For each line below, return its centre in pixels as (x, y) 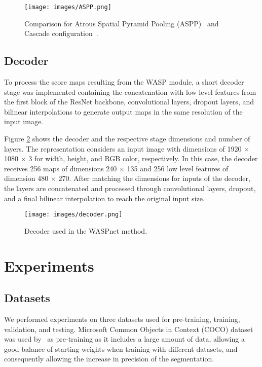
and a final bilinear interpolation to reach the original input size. (104, 198)
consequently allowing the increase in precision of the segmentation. (109, 359)
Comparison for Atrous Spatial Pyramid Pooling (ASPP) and (122, 23)
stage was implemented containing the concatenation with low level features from (130, 91)
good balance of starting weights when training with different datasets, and (121, 348)
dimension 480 (26, 178)
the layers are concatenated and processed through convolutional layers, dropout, (130, 188)
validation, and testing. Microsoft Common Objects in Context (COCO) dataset (129, 329)
